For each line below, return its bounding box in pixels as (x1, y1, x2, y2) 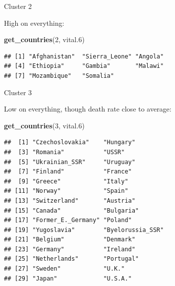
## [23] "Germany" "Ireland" (4, 245, 135, 253)
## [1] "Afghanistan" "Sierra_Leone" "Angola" (4, 53, 164, 60)
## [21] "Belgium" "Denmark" (4, 236, 135, 243)
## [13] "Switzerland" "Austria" (4, 197, 135, 204)
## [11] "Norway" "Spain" (4, 187, 128, 195)
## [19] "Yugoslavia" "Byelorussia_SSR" (4, 226, 164, 233)
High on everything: (4, 17, 64, 28)
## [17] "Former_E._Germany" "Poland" (4, 217, 132, 224)
